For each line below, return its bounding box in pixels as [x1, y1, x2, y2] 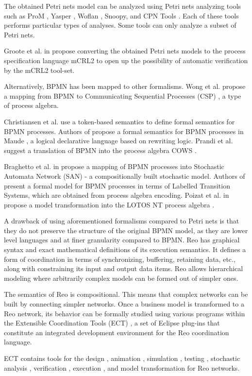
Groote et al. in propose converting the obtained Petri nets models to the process [4, 46, 246, 56]
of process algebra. [4, 100, 59, 110]
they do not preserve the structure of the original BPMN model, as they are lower [4, 225, 248, 235]
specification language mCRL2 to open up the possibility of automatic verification [4, 55, 248, 65]
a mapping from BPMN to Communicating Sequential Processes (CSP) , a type [4, 90, 241, 101]
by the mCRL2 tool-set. [4, 65, 75, 75]
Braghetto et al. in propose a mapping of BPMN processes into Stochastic [4, 161, 224, 171]
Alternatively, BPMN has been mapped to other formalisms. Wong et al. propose [4, 81, 246, 91]
